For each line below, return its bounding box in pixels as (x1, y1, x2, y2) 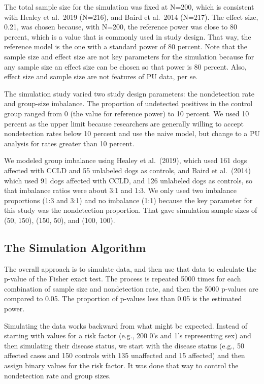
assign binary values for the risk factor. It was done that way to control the (4, 360, 239, 371)
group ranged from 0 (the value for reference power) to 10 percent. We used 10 (4, 108, 249, 118)
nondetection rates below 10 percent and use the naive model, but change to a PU (4, 128, 260, 139)
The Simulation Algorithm (4, 239, 146, 255)
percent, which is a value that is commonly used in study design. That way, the (4, 31, 251, 42)
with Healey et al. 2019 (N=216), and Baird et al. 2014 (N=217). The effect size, (4, 11, 258, 22)
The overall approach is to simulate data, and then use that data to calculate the (4, 263, 256, 274)
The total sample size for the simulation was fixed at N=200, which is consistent (4, 2, 254, 12)
